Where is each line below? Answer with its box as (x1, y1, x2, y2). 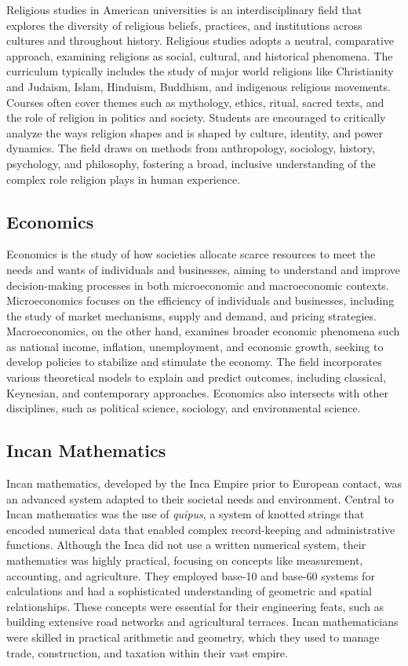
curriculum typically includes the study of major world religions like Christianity (6, 63, 394, 79)
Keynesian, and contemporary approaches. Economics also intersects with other (6, 384, 388, 401)
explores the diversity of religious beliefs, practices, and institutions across (6, 16, 362, 33)
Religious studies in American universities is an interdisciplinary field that (6, 2, 362, 17)
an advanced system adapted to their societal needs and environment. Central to (6, 490, 394, 507)
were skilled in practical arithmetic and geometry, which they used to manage (6, 629, 380, 645)
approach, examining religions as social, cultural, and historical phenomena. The (6, 47, 393, 64)
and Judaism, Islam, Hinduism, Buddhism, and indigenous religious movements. (6, 78, 391, 94)
